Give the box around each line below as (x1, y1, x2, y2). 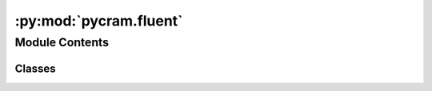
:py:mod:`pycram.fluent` (14, 12, 183, 30)
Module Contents (14, 35, 110, 49)
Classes (14, 61, 56, 75)
